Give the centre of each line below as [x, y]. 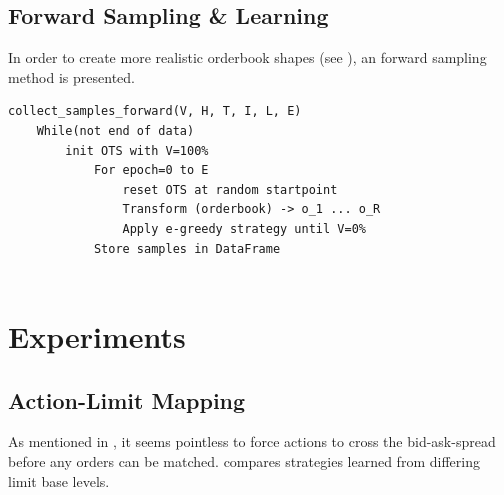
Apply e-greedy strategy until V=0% [244, 228]
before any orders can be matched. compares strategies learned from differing [244, 460]
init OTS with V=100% [137, 150]
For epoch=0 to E [151, 170]
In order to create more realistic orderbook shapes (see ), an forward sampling [247, 57]
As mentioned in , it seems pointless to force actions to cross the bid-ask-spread [252, 441]
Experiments [97, 335]
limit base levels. [59, 480]
